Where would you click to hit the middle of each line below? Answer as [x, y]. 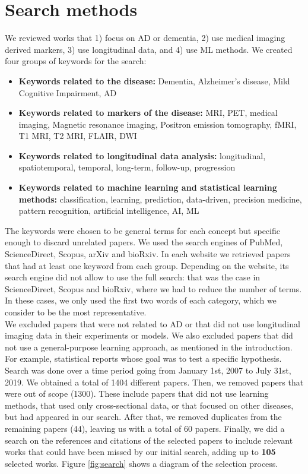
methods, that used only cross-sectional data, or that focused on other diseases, [149, 405]
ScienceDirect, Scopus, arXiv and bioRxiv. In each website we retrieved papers [148, 254]
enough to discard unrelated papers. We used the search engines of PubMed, [144, 242]
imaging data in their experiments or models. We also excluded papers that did [149, 335]
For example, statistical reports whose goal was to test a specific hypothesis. [143, 358]
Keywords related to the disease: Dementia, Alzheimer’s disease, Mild [154, 80]
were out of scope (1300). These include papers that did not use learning [137, 394]
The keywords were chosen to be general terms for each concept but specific [142, 230]
